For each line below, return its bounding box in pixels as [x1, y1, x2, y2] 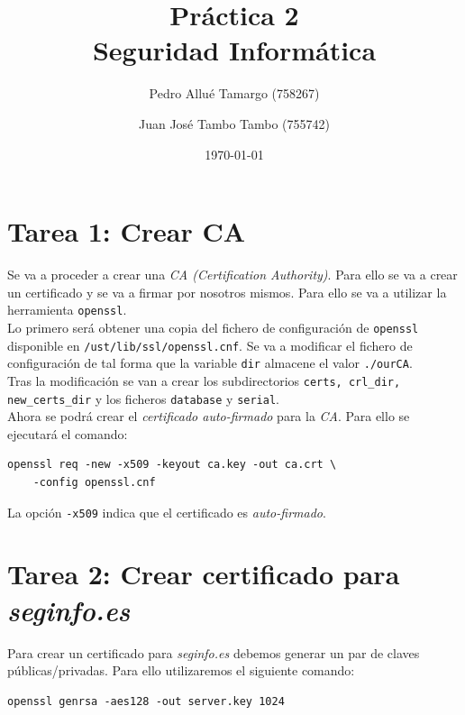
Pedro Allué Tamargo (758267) [149, 84, 320, 103]
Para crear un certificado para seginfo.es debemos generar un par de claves [7, 643, 420, 662]
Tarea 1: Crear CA [7, 213, 246, 250]
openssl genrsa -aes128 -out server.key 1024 [7, 694, 285, 708]
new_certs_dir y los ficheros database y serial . [7, 389, 279, 408]
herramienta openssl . [7, 300, 127, 319]
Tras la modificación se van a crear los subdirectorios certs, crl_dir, [7, 371, 401, 390]
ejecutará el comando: [7, 424, 128, 443]
